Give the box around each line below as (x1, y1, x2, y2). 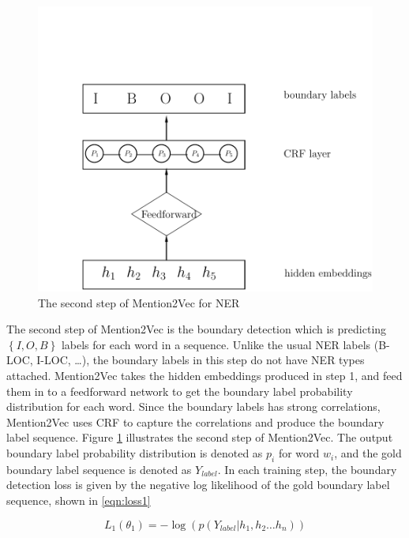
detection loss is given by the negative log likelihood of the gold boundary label (6, 476, 390, 493)
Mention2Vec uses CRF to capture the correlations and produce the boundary (6, 413, 385, 430)
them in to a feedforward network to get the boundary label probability (6, 382, 353, 399)
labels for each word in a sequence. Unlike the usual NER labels (61, 336, 371, 352)
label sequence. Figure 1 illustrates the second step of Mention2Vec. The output (6, 429, 393, 446)
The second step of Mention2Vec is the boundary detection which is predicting (6, 321, 387, 337)
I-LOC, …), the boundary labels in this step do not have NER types (36, 352, 365, 368)
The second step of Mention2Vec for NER (38, 294, 240, 310)
